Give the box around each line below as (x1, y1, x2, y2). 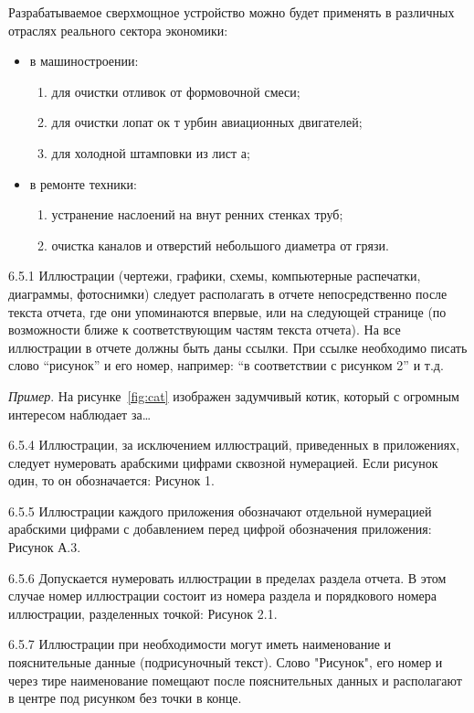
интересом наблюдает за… (8, 404, 152, 423)
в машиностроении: (29, 51, 139, 70)
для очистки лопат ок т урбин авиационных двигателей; (51, 112, 363, 132)
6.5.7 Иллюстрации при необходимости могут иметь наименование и (8, 634, 392, 654)
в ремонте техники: (29, 174, 137, 193)
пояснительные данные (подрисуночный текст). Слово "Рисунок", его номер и (8, 653, 443, 672)
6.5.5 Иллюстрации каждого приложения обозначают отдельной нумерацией (8, 501, 432, 520)
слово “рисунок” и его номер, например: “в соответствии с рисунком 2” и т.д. (8, 356, 444, 375)
